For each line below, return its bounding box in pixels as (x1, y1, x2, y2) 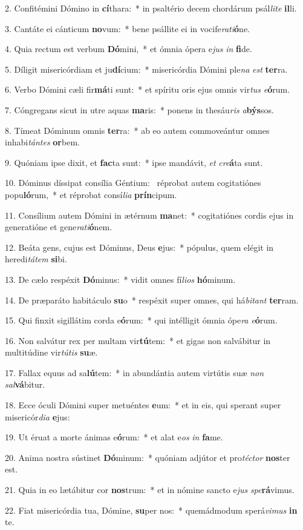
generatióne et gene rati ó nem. (5, 220, 112, 233)
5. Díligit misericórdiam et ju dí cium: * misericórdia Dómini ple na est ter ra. (5, 62, 288, 75)
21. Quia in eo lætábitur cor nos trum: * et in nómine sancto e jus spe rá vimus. (5, 483, 295, 496)
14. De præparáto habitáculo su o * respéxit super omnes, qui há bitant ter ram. (5, 293, 299, 306)
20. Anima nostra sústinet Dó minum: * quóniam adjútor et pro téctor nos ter (5, 451, 290, 463)
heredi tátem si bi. (5, 253, 67, 265)
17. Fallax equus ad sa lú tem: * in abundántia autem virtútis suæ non (5, 366, 264, 379)
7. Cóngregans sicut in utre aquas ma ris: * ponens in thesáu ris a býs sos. (5, 103, 274, 116)
